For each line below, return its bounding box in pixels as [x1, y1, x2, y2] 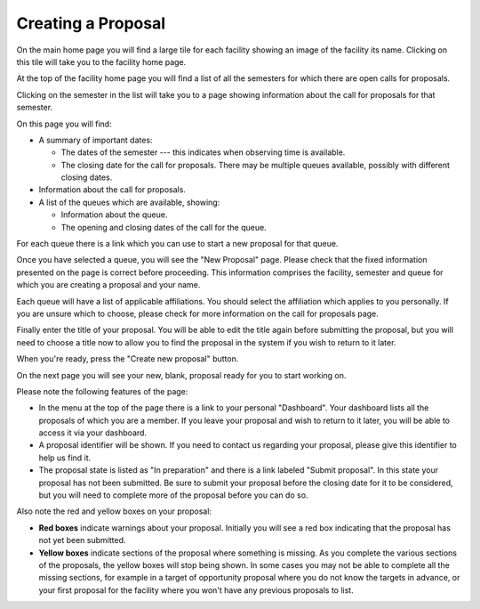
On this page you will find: [16, 118, 112, 129]
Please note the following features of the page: [16, 386, 188, 396]
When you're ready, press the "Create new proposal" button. [16, 353, 239, 364]
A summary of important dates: [38, 134, 153, 145]
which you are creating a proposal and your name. [16, 280, 201, 290]
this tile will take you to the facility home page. [16, 56, 187, 67]
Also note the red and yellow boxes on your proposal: [16, 506, 212, 516]
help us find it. [38, 452, 92, 463]
